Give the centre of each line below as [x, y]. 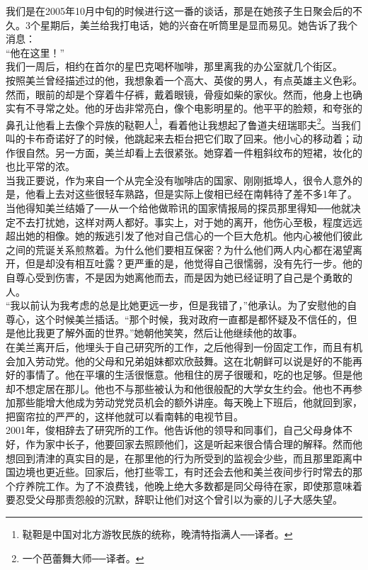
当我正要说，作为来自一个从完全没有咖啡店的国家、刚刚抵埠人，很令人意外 [179, 180]
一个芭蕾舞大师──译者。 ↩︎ [83, 558]
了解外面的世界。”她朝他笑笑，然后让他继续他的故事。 [179, 333]
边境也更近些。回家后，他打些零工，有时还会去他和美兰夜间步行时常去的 [184, 472]
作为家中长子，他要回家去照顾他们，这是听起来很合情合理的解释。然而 [189, 444]
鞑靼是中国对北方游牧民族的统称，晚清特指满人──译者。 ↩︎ [157, 534]
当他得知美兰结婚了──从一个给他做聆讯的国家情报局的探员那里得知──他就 [178, 207]
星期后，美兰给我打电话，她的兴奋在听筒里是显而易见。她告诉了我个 [199, 24]
